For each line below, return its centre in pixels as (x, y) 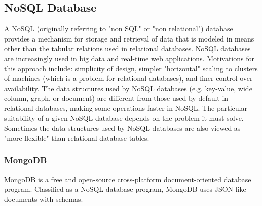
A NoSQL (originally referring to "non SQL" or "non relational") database (119, 29)
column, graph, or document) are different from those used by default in (116, 98)
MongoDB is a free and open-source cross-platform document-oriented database (128, 179)
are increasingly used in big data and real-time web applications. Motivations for (129, 58)
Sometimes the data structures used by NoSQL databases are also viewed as (122, 128)
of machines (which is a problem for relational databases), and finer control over (128, 78)
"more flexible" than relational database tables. (77, 137)
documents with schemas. (44, 199)
